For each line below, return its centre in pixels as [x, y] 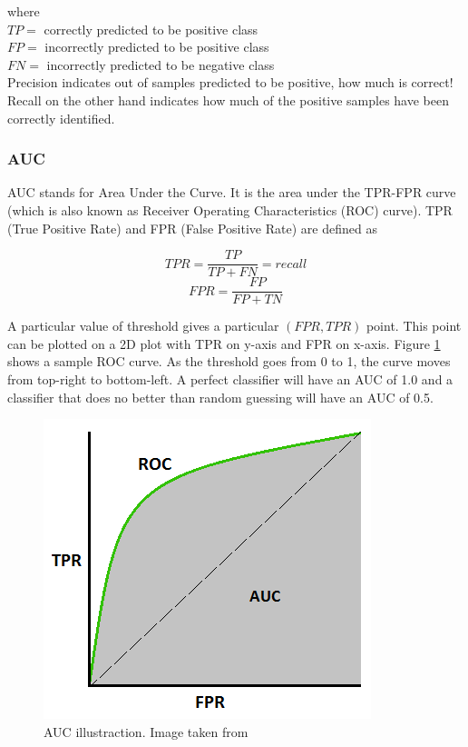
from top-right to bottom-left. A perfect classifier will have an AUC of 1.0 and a [230, 379]
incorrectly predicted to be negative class [161, 64]
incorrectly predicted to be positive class [157, 47]
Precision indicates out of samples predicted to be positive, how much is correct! [230, 82]
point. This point [414, 326]
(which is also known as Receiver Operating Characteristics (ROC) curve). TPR [230, 209]
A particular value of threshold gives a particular [143, 326]
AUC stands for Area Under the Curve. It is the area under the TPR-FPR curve [232, 192]
